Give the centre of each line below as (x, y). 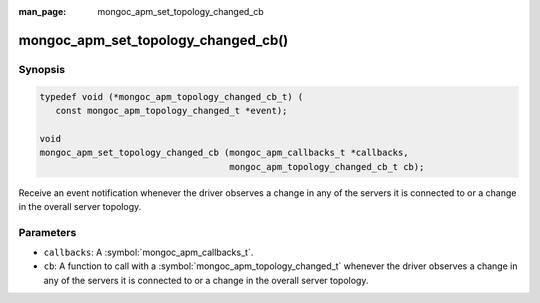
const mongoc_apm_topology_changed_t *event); (171, 110)
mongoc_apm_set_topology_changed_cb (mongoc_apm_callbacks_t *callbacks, (224, 153)
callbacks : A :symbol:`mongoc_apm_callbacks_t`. (148, 252)
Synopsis (41, 69)
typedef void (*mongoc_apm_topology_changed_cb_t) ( (171, 96)
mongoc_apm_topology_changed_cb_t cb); (327, 166)
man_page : (42, 11)
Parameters (47, 232)
